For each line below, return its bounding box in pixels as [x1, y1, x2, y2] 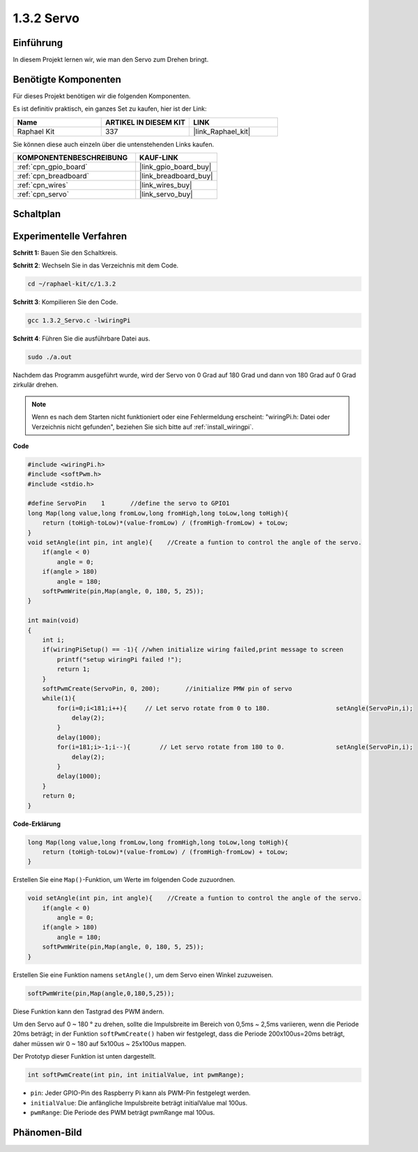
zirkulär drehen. [13, 380, 59, 389]
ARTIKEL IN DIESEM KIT [104, 117, 186, 127]
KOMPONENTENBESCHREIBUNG [17, 153, 128, 163]
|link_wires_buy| [139, 180, 192, 190]
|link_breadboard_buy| [139, 171, 213, 181]
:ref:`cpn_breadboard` [17, 171, 90, 181]
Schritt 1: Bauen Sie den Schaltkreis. [13, 248, 118, 257]
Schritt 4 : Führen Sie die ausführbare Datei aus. [13, 334, 150, 343]
